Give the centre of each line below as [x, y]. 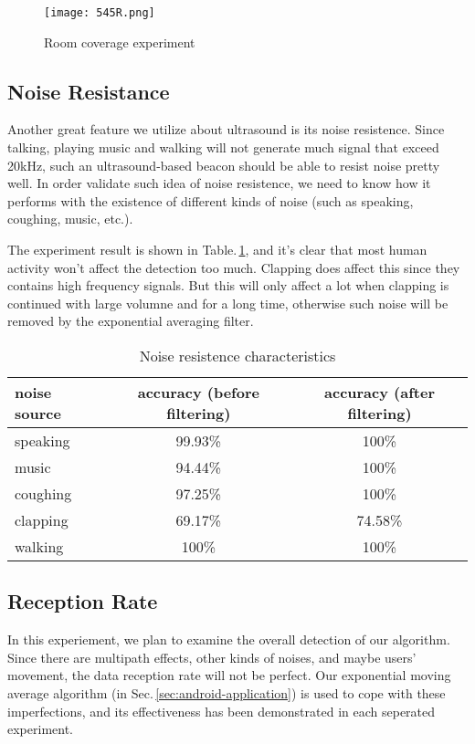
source [38, 413]
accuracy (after [380, 392]
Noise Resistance [89, 91]
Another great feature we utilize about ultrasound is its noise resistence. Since [226, 129]
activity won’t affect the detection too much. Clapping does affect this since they [234, 267]
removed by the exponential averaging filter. [131, 321]
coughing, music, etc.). [70, 219]
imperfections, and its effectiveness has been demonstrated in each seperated [222, 711]
